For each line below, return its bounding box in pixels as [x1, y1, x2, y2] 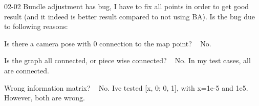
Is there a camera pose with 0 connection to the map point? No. [4, 38, 211, 48]
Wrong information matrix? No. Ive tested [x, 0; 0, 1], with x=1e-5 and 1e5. [4, 82, 248, 93]
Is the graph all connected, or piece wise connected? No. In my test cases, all [4, 55, 251, 66]
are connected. [4, 65, 49, 75]
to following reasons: [4, 21, 68, 32]
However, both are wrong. [4, 92, 85, 103]
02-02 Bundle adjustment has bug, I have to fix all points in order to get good [4, 1, 249, 11]
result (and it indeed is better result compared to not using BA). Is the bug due [4, 11, 255, 21]
